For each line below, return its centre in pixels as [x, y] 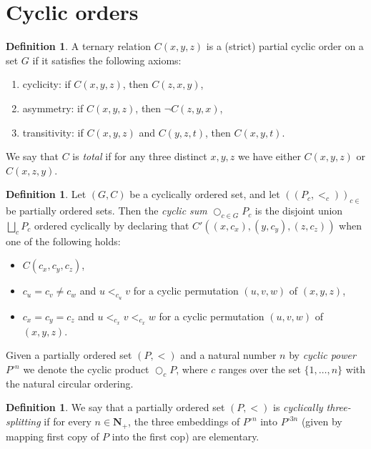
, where [192, 369]
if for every [68, 421]
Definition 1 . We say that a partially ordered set [115, 407]
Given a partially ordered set [69, 355]
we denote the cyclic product [86, 369]
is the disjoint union [299, 211]
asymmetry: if [53, 108]
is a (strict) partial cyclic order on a [285, 46]
